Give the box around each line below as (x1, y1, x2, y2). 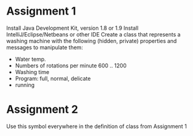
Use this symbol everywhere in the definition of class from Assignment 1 (6, 123, 187, 130)
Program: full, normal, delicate (15, 75, 91, 82)
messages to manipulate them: (6, 44, 83, 51)
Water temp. (15, 55, 47, 63)
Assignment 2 (6, 103, 78, 117)
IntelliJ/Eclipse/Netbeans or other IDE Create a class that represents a (6, 30, 181, 38)
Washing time (15, 68, 50, 75)
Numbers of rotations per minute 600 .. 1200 (15, 62, 127, 69)
